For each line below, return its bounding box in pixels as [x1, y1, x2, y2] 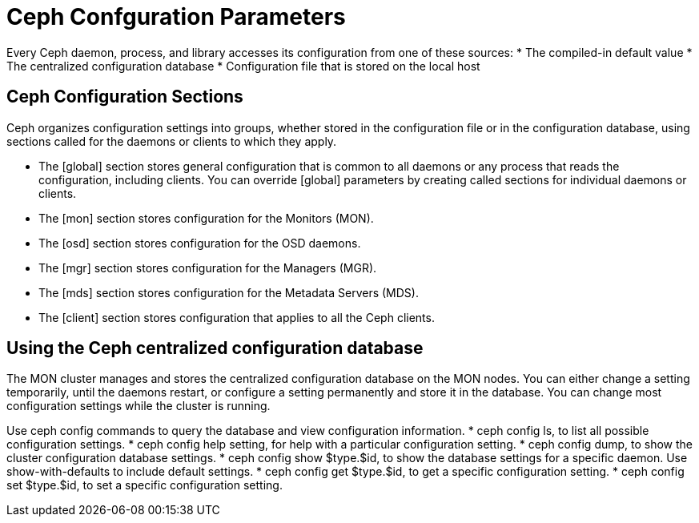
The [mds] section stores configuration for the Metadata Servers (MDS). [38, 285, 419, 300]
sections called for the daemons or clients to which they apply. [6, 134, 337, 148]
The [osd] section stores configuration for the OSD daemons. [38, 235, 361, 250]
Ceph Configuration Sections [6, 86, 243, 107]
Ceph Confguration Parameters [6, 3, 346, 30]
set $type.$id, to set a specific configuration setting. [6, 478, 283, 493]
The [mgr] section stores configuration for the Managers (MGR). [38, 260, 377, 275]
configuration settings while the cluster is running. [6, 399, 271, 413]
